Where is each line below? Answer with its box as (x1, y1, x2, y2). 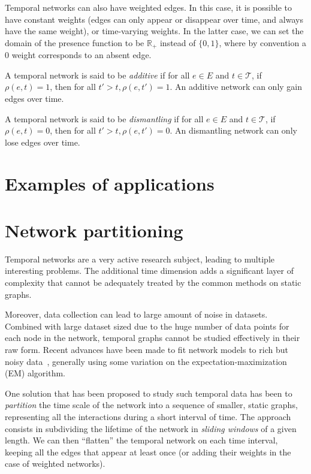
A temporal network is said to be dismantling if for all (5, 112, 204, 125)
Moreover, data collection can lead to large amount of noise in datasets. (5, 308, 268, 321)
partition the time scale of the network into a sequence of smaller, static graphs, (5, 398, 298, 411)
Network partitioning (5, 218, 183, 242)
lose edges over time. (5, 135, 80, 148)
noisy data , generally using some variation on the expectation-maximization (5, 355, 287, 367)
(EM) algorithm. (5, 367, 65, 379)
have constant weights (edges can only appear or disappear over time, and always (5, 13, 303, 25)
